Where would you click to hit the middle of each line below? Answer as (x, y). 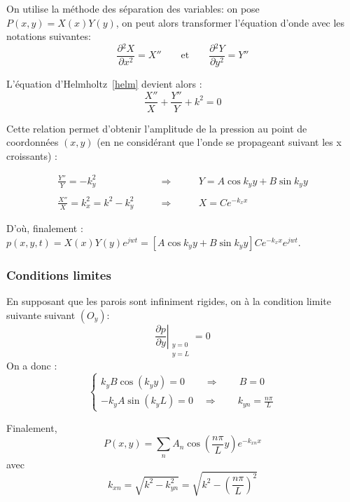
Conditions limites (59, 274)
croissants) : (32, 155)
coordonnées (33, 142)
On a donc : (32, 366)
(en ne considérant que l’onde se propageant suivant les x (219, 142)
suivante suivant (41, 314)
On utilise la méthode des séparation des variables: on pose (133, 8)
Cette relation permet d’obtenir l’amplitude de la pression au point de (157, 128)
